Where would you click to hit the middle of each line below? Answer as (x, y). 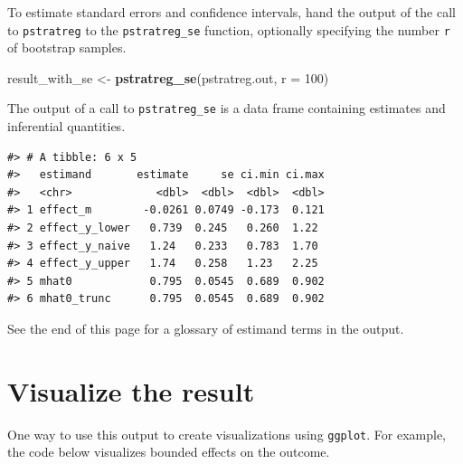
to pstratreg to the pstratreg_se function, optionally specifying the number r (229, 29)
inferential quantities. (66, 126)
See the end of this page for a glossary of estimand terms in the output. (206, 329)
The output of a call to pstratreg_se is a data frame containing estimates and (227, 108)
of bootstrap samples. (67, 47)
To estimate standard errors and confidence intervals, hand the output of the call (231, 12)
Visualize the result (131, 390)
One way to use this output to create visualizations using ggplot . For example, (227, 434)
